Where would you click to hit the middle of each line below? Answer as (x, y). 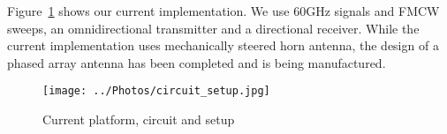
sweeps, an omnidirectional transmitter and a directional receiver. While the (213, 28)
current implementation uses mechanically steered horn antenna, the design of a (223, 45)
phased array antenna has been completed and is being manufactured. (197, 62)
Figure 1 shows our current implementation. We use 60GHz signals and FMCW (223, 11)
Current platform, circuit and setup (139, 119)
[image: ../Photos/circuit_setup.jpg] (156, 91)
